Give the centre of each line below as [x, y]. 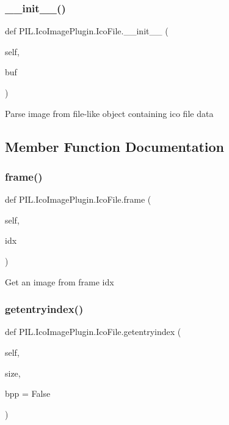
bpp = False [28, 393]
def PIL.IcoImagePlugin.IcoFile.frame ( [78, 199]
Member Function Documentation [115, 146]
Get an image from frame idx [60, 281]
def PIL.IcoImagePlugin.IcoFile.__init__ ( [87, 31]
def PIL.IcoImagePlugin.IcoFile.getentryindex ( [93, 332]
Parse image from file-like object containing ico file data [109, 113]
